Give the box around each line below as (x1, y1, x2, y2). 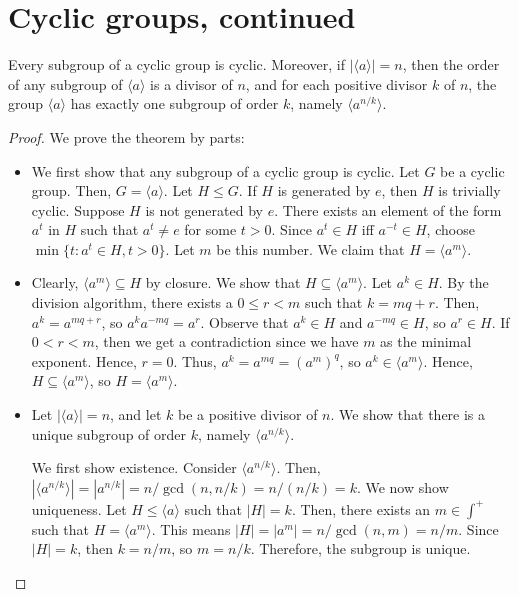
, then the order (402, 54, 500, 75)
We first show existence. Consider (31, 457, 237, 478)
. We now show (356, 476, 449, 497)
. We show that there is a (330, 404, 486, 425)
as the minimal (380, 331, 472, 352)
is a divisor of (150, 73, 233, 94)
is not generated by (145, 199, 263, 220)
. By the (438, 272, 489, 293)
